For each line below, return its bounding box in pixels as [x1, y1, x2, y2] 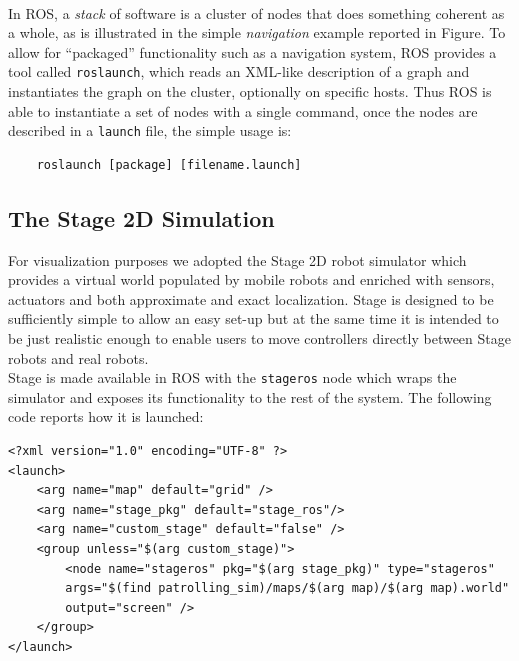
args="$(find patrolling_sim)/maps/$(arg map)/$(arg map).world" [65, 581, 510, 596]
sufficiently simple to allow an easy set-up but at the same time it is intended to [8, 308, 499, 329]
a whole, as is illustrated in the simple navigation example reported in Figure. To [8, 22, 506, 43]
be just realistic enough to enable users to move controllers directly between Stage [8, 328, 511, 349]
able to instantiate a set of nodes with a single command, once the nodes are [8, 100, 478, 121]
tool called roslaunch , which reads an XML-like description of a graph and [8, 61, 470, 82]
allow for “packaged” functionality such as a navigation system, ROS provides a [8, 41, 497, 62]
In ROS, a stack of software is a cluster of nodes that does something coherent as [8, 2, 505, 23]
